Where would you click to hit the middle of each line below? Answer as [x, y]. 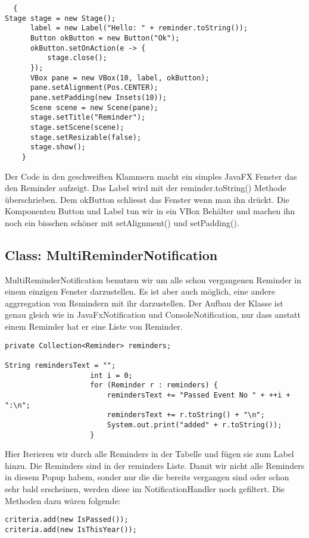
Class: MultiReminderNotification [111, 254]
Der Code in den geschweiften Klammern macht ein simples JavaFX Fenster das [151, 176]
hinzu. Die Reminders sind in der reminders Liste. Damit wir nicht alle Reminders [155, 465]
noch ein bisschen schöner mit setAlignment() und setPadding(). [122, 222]
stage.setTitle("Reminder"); [88, 118]
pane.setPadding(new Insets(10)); [99, 97]
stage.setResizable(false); [86, 137]
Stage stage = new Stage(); [60, 18]
